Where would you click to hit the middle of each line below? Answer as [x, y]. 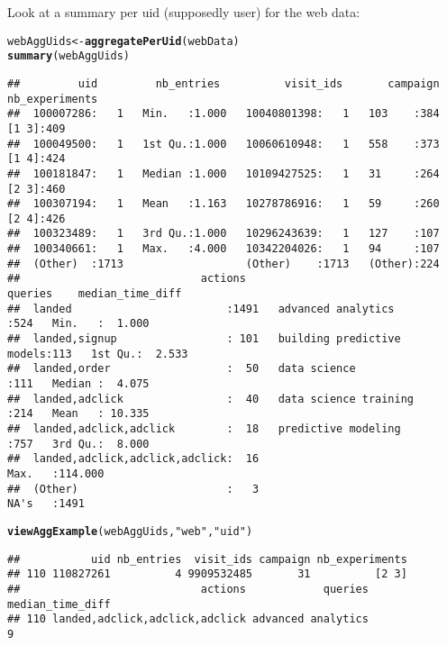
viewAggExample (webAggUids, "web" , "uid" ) [130, 531]
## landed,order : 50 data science [182, 369]
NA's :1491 [46, 504]
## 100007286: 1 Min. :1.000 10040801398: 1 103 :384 [223, 114]
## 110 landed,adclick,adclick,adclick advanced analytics [188, 619]
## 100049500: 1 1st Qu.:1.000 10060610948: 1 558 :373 [223, 144]
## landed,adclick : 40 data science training [211, 399]
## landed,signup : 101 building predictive [204, 339]
